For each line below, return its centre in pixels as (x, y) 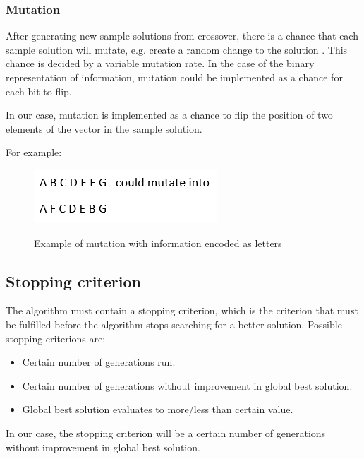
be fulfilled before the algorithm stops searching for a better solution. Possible (174, 324)
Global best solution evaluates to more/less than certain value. (158, 409)
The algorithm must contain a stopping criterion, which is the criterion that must (182, 310)
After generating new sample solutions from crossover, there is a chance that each (182, 36)
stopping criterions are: (56, 338)
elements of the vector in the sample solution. (104, 128)
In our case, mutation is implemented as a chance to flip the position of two (169, 115)
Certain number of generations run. (99, 362)
